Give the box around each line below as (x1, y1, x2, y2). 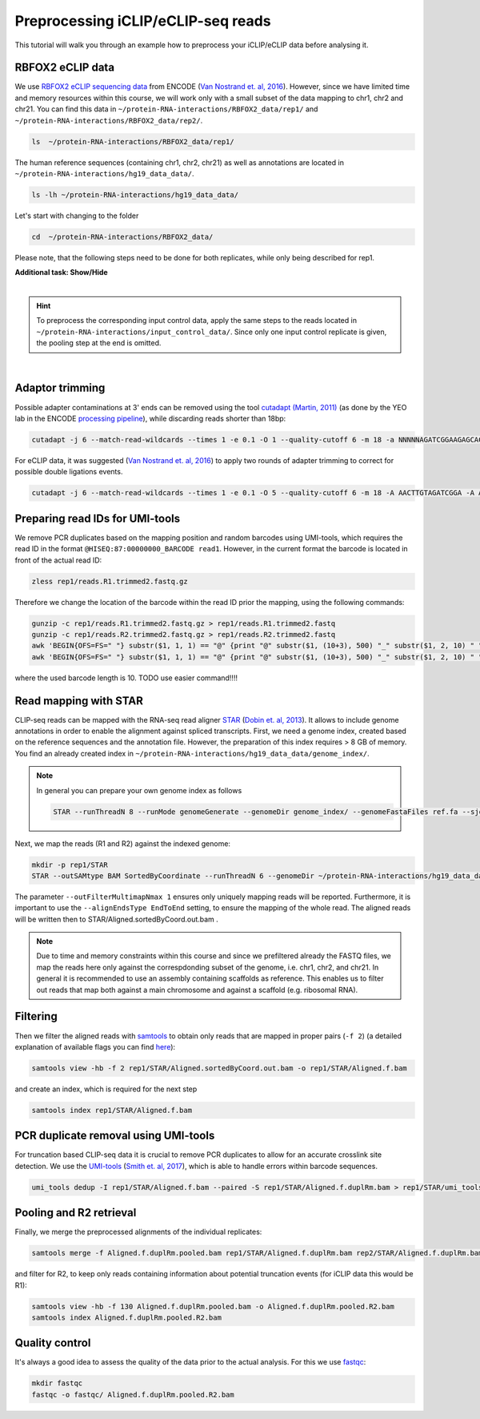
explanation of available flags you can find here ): (14, 1042, 176, 1051)
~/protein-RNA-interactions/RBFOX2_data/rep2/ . (14, 115, 203, 125)
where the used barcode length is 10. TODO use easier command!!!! (14, 673, 238, 683)
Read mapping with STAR (14, 694, 144, 707)
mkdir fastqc (31, 1379, 83, 1388)
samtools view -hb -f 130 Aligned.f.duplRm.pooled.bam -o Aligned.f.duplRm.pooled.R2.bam (31, 1302, 395, 1311)
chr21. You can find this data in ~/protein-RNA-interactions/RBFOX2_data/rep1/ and (14, 104, 318, 114)
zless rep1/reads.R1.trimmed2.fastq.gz (31, 577, 188, 586)
